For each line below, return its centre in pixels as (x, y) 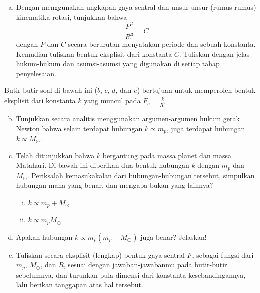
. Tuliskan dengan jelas (214, 54)
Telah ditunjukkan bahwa (55, 155)
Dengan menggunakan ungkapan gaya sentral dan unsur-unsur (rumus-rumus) (136, 7)
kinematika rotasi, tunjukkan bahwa (72, 16)
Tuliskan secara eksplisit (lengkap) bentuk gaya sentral (100, 255)
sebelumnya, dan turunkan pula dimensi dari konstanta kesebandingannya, (131, 275)
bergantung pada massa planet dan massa (167, 155)
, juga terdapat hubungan (206, 128)
